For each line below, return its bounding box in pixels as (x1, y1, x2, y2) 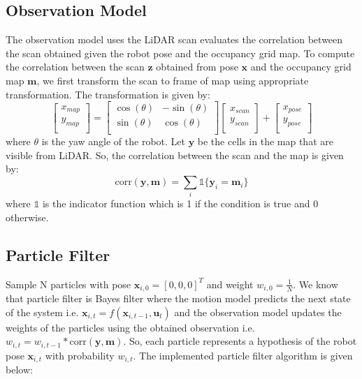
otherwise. (6, 209, 49, 224)
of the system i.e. (6, 304, 79, 319)
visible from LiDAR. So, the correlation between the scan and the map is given (6, 147, 344, 162)
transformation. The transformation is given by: (6, 87, 210, 101)
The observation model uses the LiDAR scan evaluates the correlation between (6, 32, 343, 47)
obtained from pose (156, 59, 238, 74)
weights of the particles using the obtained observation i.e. (6, 320, 255, 334)
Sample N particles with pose (6, 276, 131, 291)
